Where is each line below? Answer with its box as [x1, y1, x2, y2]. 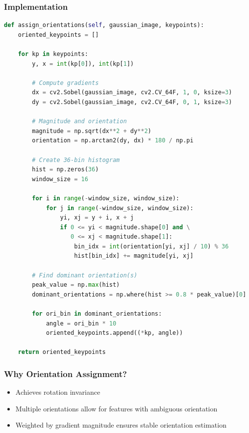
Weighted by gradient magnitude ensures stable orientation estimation [15, 420, 226, 430]
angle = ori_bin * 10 [46, 320, 117, 327]
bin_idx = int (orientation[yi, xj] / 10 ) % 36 [74, 243, 229, 250]
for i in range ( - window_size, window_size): [32, 194, 180, 202]
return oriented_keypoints [18, 349, 106, 356]
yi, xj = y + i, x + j [60, 214, 134, 221]
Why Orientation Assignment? [4, 367, 127, 379]
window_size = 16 [32, 175, 88, 183]
